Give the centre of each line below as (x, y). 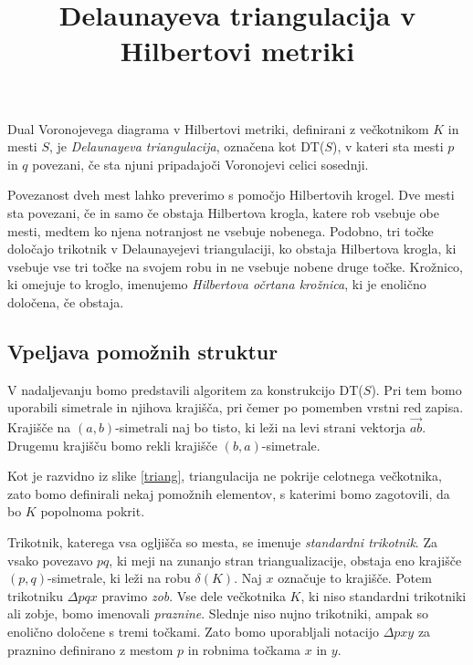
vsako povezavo (50, 560)
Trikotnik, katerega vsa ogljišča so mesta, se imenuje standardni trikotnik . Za (222, 542)
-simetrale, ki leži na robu (119, 578)
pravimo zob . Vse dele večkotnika (194, 595)
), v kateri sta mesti (388, 146)
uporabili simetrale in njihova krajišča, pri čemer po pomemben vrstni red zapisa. (236, 407)
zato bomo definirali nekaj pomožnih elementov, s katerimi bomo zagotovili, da (229, 493)
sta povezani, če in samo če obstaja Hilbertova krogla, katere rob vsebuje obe (223, 212)
